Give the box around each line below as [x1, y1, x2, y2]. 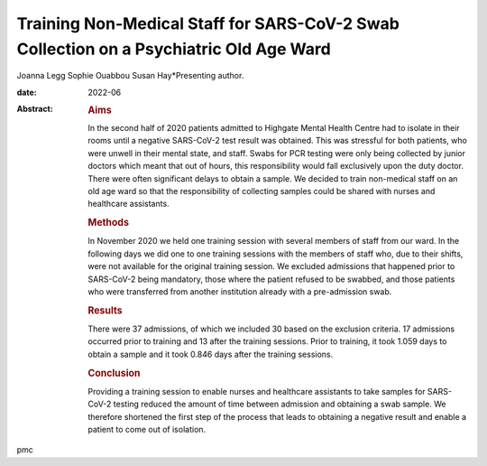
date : [16, 87, 37, 98]
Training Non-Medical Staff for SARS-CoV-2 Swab [16, 14, 400, 33]
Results [87, 303, 123, 316]
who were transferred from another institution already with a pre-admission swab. [87, 285, 392, 297]
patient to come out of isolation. [87, 424, 207, 434]
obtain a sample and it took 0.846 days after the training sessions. [87, 349, 334, 359]
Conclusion [87, 367, 141, 379]
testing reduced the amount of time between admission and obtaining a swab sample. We [113, 398, 446, 410]
